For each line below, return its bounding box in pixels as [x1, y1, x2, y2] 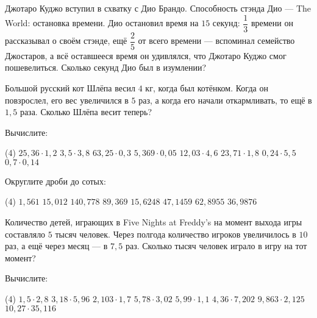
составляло [5, 227, 46, 240]
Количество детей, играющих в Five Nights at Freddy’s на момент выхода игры [5, 216, 302, 228]
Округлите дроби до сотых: [5, 174, 106, 187]
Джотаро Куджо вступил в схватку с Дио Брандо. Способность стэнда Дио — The [5, 2, 312, 14]
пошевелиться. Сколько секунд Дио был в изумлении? [5, 61, 207, 74]
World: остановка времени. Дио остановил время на [5, 16, 199, 29]
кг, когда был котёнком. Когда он [145, 81, 268, 94]
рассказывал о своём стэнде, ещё [5, 34, 127, 47]
